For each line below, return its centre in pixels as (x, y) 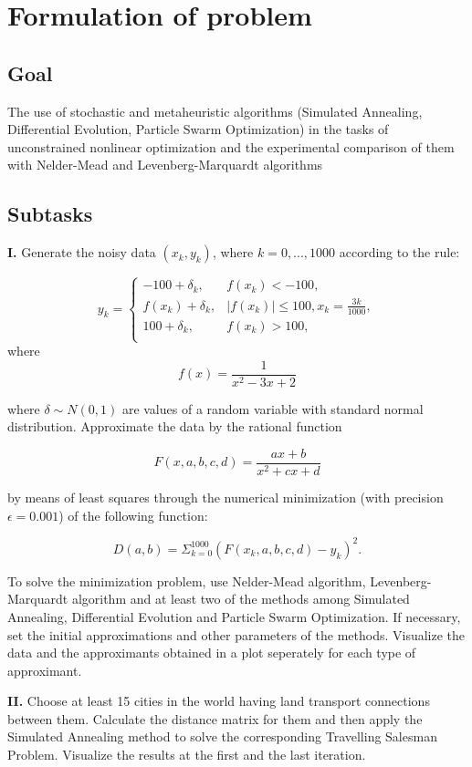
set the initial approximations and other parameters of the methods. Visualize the (236, 634)
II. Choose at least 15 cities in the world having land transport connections (219, 701)
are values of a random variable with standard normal (273, 408)
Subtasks (50, 214)
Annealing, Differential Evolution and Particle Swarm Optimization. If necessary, (234, 616)
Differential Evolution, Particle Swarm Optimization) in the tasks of (198, 129)
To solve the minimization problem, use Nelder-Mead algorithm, (187, 580)
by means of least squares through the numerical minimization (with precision (226, 498)
